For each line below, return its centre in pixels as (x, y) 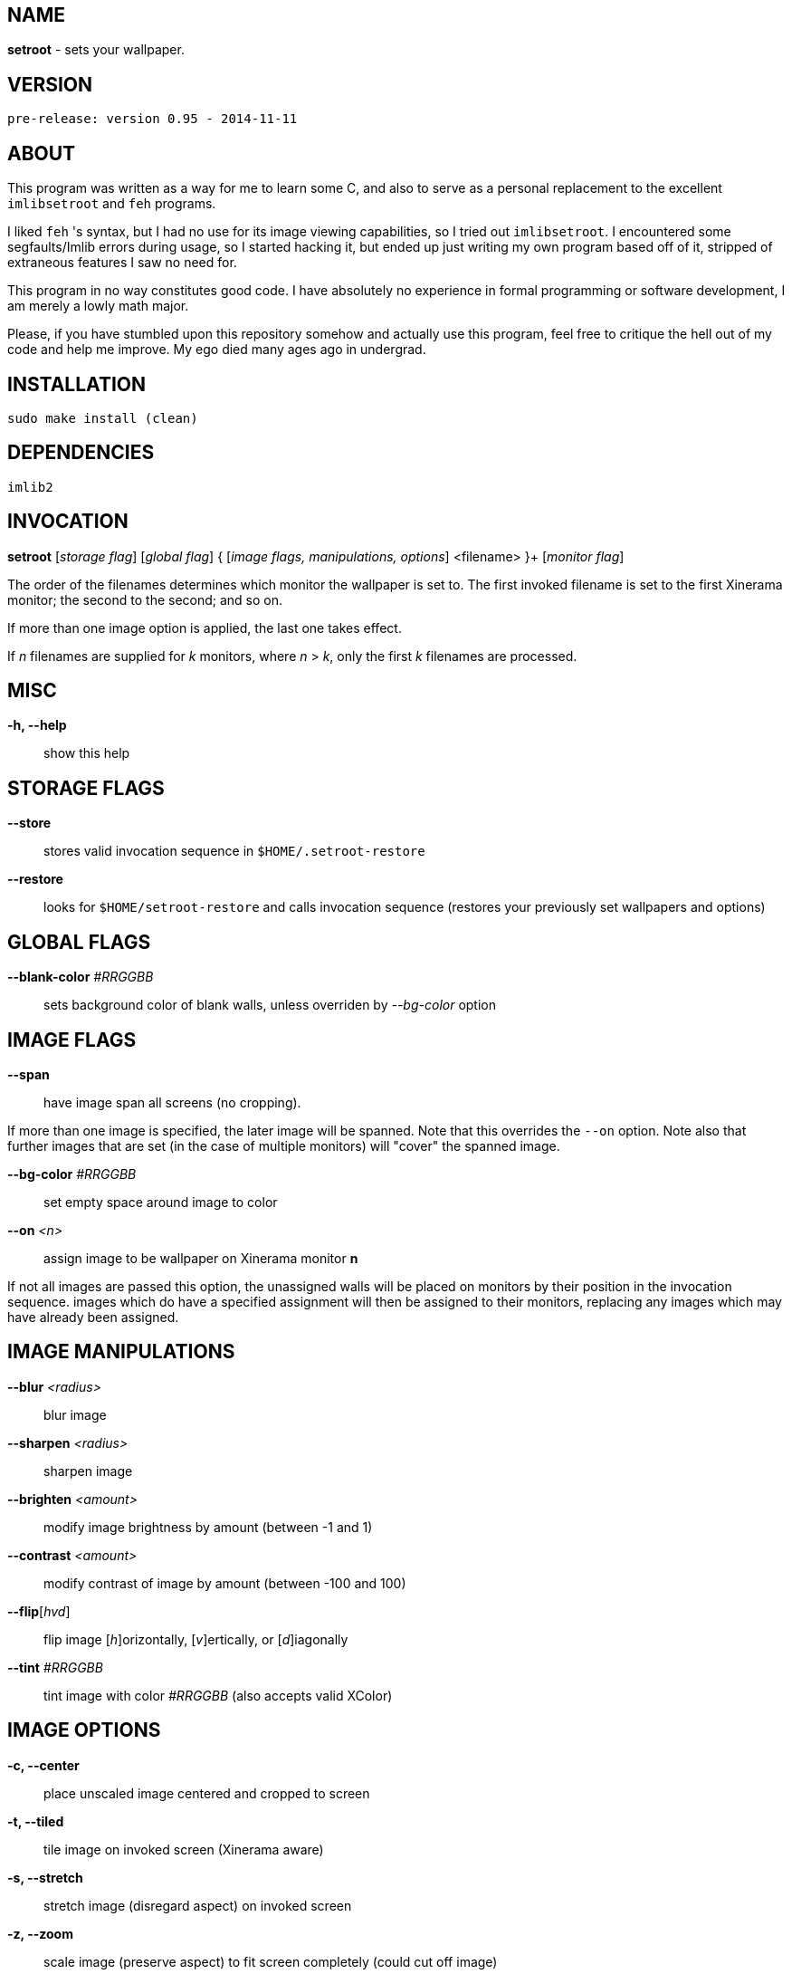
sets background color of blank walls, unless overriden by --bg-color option (270, 1005)
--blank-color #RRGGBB (81, 977)
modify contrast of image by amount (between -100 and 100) (225, 1583)
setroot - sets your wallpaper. (96, 50)
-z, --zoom (40, 1933)
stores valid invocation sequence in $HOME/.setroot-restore (234, 851)
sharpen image (88, 1471)
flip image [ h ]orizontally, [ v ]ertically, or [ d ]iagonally (196, 1639)
